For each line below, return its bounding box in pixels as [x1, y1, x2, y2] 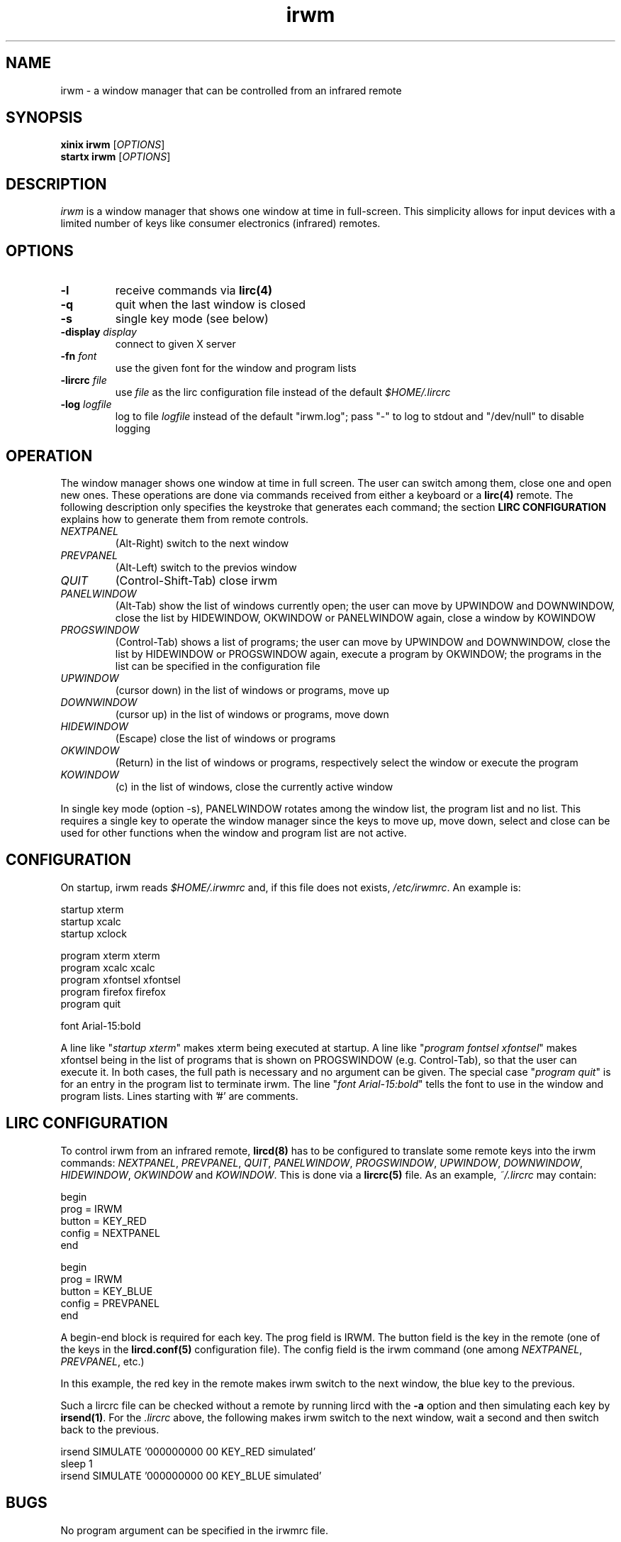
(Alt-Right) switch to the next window [115, 536, 289, 549]
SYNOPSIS [6, 109, 83, 127]
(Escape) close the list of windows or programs [115, 732, 336, 744]
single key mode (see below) [115, 312, 269, 326]
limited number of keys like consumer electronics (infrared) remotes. [60, 217, 381, 230]
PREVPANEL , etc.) [60, 1355, 145, 1367]
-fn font [60, 350, 97, 363]
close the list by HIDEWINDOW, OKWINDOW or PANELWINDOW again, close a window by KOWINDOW [115, 611, 595, 624]
